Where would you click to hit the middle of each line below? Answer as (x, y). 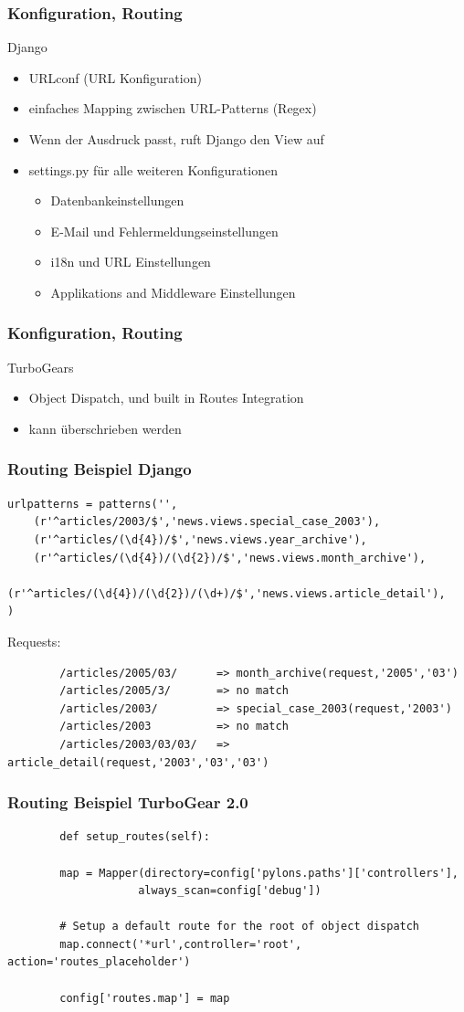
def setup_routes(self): (135, 837)
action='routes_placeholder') (99, 962)
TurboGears (41, 367)
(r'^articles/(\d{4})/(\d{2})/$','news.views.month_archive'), (230, 558)
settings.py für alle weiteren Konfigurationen (153, 169)
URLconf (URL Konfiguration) (115, 77)
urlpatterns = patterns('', (93, 504)
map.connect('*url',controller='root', (181, 944)
